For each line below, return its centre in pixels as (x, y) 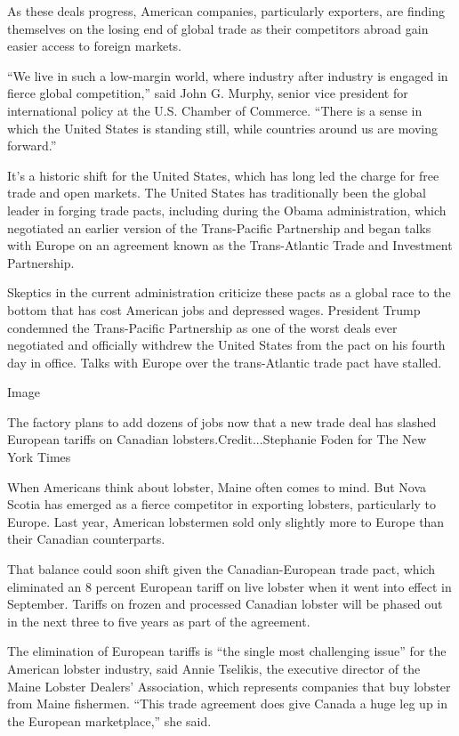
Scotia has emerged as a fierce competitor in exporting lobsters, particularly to (222, 504)
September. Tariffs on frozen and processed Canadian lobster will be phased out (225, 604)
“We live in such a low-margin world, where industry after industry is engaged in (228, 75)
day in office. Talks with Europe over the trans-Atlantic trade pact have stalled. (225, 362)
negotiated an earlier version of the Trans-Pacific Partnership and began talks (219, 227)
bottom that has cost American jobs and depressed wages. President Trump (214, 309)
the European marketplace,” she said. (109, 720)
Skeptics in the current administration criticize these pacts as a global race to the (229, 292)
